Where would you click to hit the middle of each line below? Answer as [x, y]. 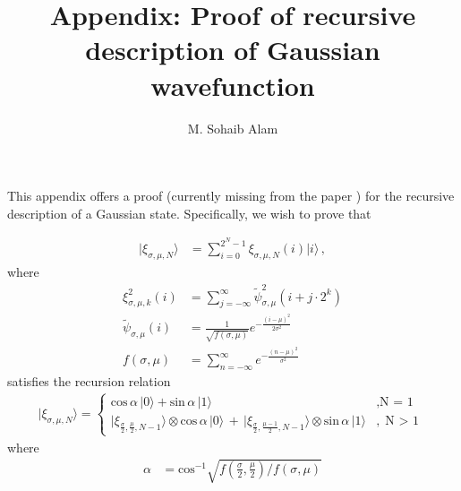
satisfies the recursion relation [89, 381]
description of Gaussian [233, 50]
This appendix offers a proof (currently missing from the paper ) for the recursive [231, 196]
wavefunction [233, 85]
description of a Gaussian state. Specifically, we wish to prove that [189, 213]
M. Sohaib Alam [233, 128]
